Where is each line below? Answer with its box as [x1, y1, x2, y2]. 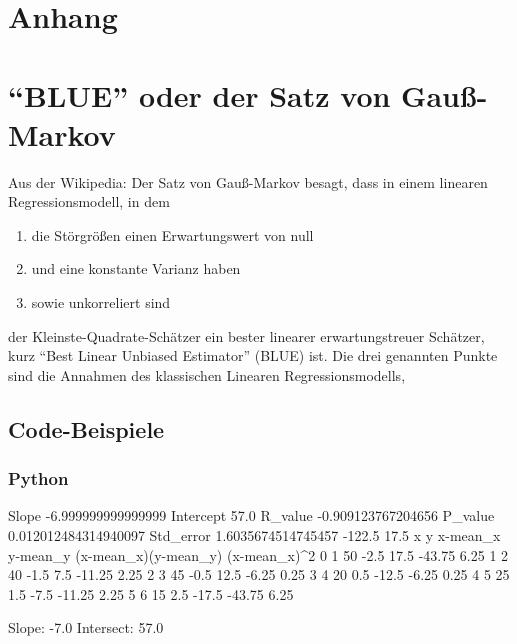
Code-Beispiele [8, 413, 165, 444]
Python [8, 466, 69, 491]
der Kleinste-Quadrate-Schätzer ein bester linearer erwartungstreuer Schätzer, [8, 325, 485, 346]
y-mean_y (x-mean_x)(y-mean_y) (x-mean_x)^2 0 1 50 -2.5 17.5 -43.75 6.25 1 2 [8, 544, 509, 565]
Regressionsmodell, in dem [8, 191, 170, 212]
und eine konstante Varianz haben [31, 258, 241, 279]
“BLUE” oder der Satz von [8, 74, 391, 115]
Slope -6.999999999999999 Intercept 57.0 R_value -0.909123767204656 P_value [8, 505, 495, 526]
